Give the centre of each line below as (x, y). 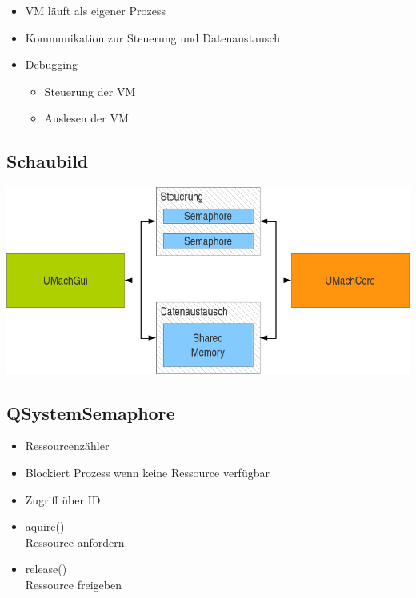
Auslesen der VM (86, 118)
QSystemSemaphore (91, 412)
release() (46, 569)
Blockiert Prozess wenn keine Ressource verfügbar (147, 472)
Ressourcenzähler (67, 446)
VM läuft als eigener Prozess (95, 10)
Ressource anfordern (75, 542)
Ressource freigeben (73, 584)
